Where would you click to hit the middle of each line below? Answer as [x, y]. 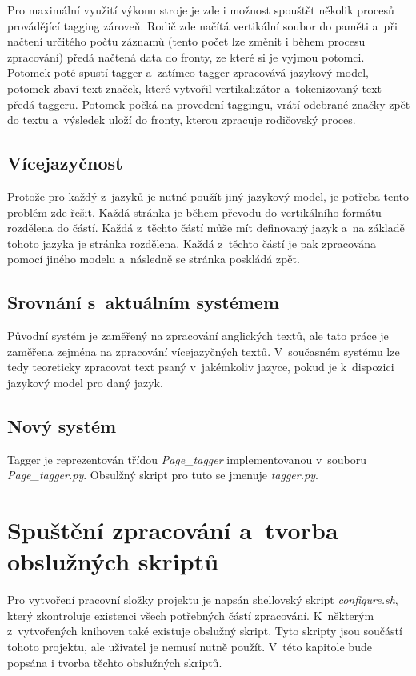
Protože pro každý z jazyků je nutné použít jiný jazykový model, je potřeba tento [208, 196]
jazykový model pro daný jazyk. [85, 382]
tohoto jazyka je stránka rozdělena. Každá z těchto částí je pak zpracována [192, 243]
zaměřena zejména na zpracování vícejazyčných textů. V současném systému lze [204, 351]
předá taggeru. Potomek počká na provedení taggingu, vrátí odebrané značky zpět [209, 104]
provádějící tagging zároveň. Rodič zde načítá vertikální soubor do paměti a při [202, 25]
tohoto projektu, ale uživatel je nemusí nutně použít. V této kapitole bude [190, 646]
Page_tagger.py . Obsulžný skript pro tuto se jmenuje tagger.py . [163, 475]
